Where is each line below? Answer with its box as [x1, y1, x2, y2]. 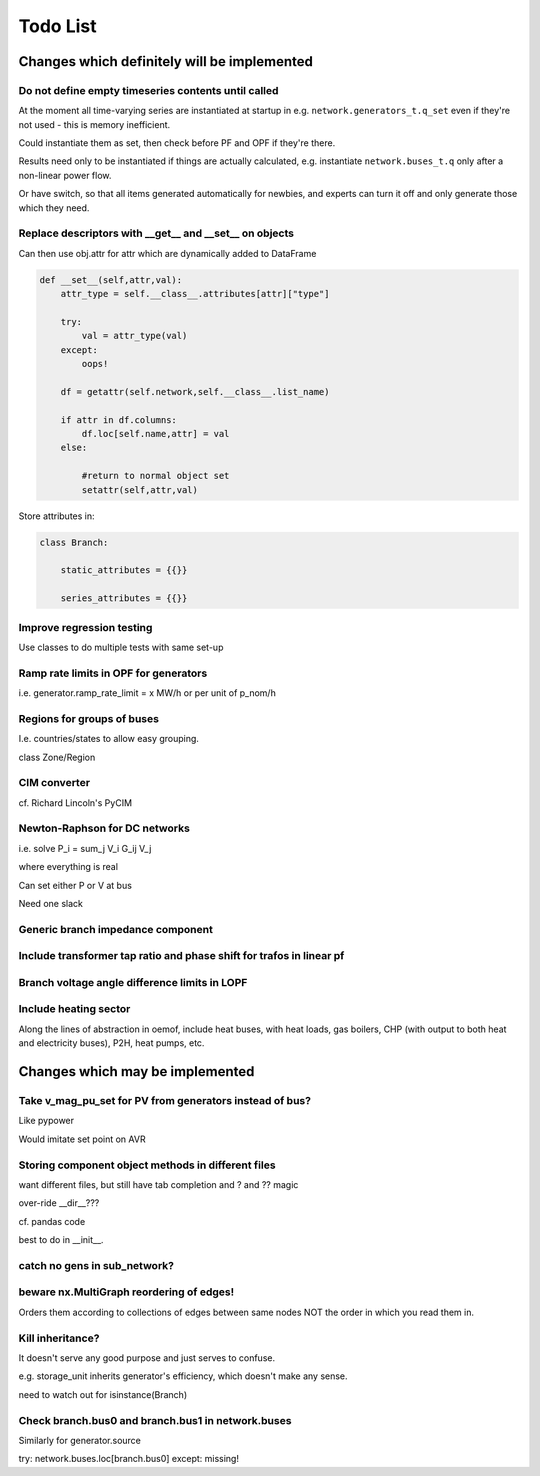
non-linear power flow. [18, 169, 112, 181]
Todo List [18, 15, 97, 37]
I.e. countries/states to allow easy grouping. [18, 733, 200, 745]
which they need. [18, 201, 90, 214]
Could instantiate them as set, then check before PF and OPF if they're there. [18, 137, 336, 149]
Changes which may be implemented [18, 1063, 255, 1080]
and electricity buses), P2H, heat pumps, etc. [18, 1037, 205, 1049]
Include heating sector [18, 1002, 131, 1016]
